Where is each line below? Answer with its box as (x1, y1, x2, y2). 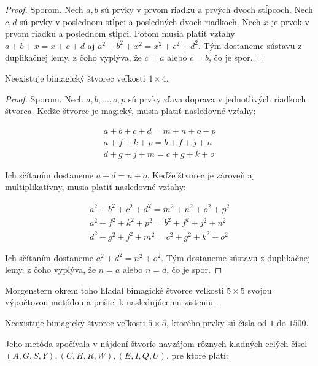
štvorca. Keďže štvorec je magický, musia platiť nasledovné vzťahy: (5, 104, 256, 117)
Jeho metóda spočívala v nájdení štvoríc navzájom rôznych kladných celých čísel (5, 337, 308, 349)
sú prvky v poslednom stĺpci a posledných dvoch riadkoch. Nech (20, 15, 261, 28)
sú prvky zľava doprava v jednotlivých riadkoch (128, 92, 306, 105)
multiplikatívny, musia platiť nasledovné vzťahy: (5, 180, 186, 193)
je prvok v (271, 15, 309, 28)
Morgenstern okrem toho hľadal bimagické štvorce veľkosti (5, 283, 224, 296)
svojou (247, 283, 272, 296)
